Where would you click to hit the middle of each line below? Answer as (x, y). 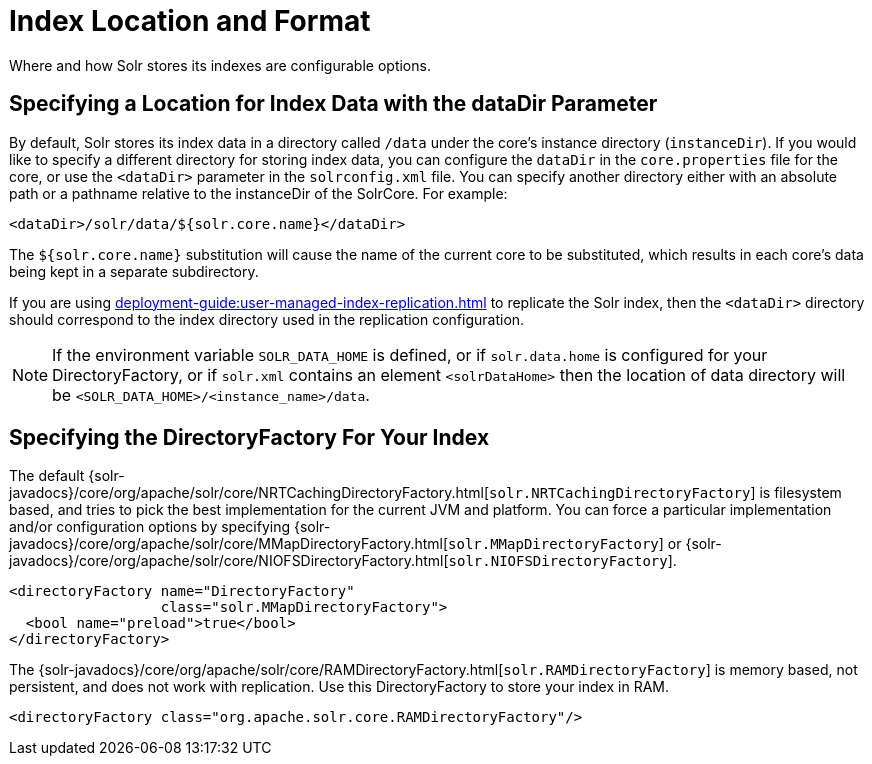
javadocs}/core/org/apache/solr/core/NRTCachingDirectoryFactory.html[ (249, 493)
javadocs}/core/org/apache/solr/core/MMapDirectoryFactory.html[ (229, 544)
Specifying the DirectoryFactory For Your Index (249, 438)
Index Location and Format (190, 21)
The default (47, 476)
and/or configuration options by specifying (150, 527)
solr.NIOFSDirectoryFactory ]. (562, 561)
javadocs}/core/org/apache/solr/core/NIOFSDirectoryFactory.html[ (229, 561)
